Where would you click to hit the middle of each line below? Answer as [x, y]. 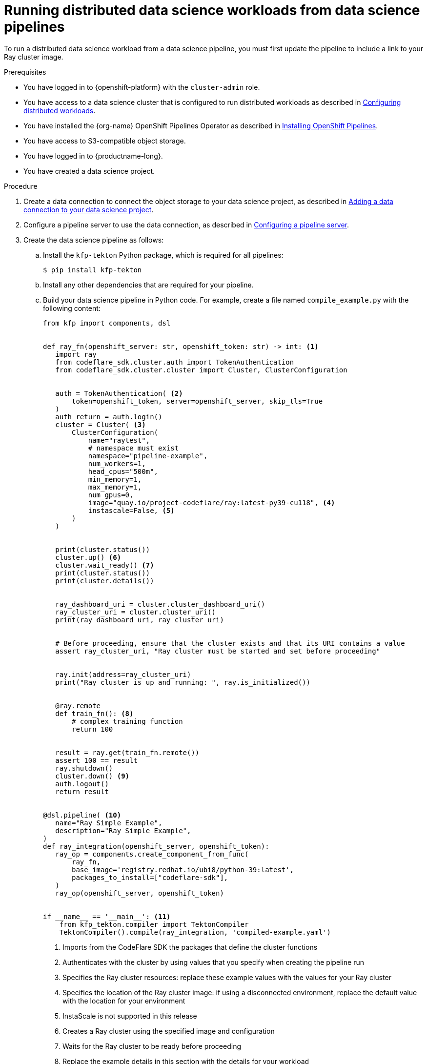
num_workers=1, [117, 463]
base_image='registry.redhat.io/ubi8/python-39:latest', [183, 870]
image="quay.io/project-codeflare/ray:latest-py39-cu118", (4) [212, 502]
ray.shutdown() [84, 768]
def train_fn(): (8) [94, 713]
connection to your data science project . [89, 209]
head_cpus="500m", [123, 471]
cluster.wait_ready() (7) [105, 565]
